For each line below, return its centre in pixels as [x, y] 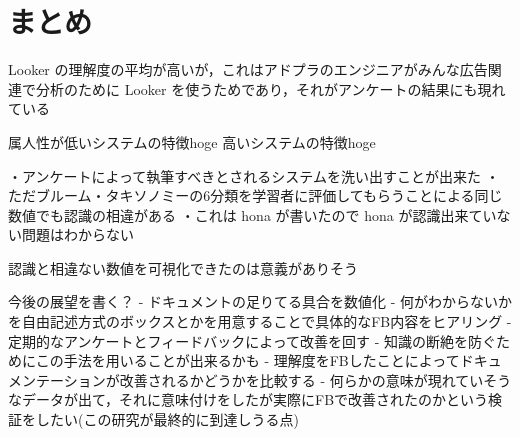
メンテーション [57, 379]
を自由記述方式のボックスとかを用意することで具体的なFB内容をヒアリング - [260, 321]
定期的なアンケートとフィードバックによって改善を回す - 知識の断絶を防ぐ [252, 340]
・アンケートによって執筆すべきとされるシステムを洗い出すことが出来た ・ [254, 175]
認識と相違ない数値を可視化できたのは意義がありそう [183, 267]
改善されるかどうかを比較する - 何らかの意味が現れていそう [315, 379]
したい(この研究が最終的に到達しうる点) [167, 419]
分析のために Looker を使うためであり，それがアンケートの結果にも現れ [270, 88]
